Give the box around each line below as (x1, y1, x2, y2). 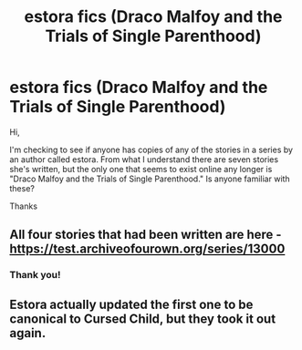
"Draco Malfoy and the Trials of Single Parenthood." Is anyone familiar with (9, 173, 290, 184)
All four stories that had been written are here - (9, 227, 282, 242)
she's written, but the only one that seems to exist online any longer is (9, 163, 273, 174)
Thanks (9, 201, 38, 211)
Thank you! (9, 269, 61, 282)
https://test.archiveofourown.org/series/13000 (9, 242, 286, 257)
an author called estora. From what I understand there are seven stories (9, 153, 279, 165)
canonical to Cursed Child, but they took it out (9, 311, 276, 326)
